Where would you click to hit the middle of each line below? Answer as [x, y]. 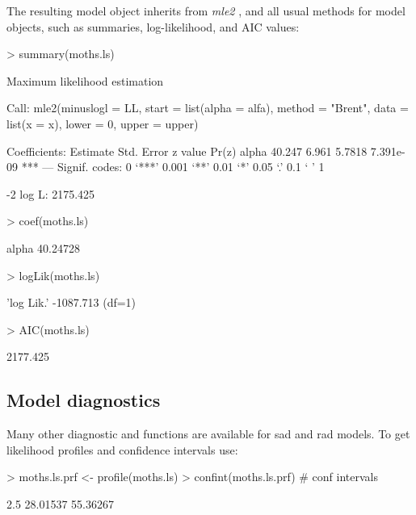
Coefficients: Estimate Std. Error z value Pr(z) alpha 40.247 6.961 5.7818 [187, 151]
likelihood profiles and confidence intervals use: [122, 449]
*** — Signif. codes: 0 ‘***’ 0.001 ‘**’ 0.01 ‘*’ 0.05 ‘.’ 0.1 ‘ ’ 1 [173, 167]
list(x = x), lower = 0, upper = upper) [103, 123]
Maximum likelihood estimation [85, 80]
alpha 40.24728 [44, 247]
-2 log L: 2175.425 [51, 193]
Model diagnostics [84, 400]
